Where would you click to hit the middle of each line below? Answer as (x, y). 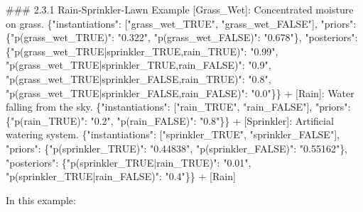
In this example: (41, 200)
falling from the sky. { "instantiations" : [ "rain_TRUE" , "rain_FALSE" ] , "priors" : (178, 107)
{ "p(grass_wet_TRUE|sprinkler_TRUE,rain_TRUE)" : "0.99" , (142, 51)
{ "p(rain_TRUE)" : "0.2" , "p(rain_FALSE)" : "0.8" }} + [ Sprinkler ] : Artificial (170, 120)
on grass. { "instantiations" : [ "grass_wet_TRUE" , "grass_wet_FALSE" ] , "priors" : (181, 23)
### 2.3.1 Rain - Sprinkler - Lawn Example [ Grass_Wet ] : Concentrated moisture (180, 9)
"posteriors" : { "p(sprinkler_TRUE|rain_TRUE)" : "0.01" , (129, 162)
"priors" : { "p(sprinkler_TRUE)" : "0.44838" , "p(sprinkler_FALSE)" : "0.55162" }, (177, 148)
